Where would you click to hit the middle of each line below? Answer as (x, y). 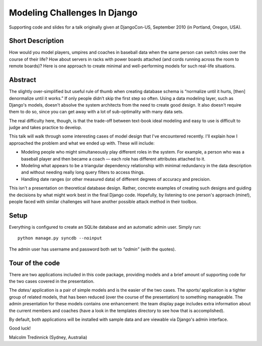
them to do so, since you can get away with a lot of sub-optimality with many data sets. (96, 112)
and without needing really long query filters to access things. (83, 173)
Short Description (36, 41)
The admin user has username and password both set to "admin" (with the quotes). (92, 249)
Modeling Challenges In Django (73, 13)
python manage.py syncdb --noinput (60, 238)
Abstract (23, 80)
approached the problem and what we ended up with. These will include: (82, 143)
